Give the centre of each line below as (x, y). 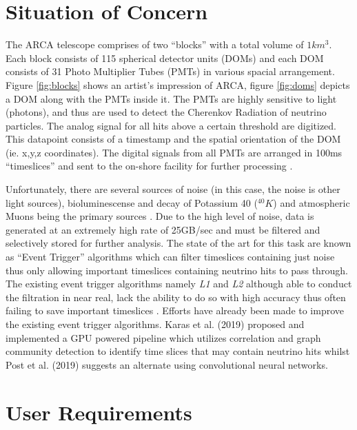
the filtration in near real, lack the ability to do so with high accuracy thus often (176, 297)
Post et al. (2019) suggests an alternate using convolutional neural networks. (167, 364)
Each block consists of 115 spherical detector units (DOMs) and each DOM (165, 58)
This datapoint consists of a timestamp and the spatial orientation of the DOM (173, 139)
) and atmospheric (312, 202)
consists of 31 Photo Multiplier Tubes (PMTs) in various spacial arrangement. (170, 71)
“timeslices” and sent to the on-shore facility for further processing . (149, 166)
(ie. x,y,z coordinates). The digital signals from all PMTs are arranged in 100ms (174, 152)
